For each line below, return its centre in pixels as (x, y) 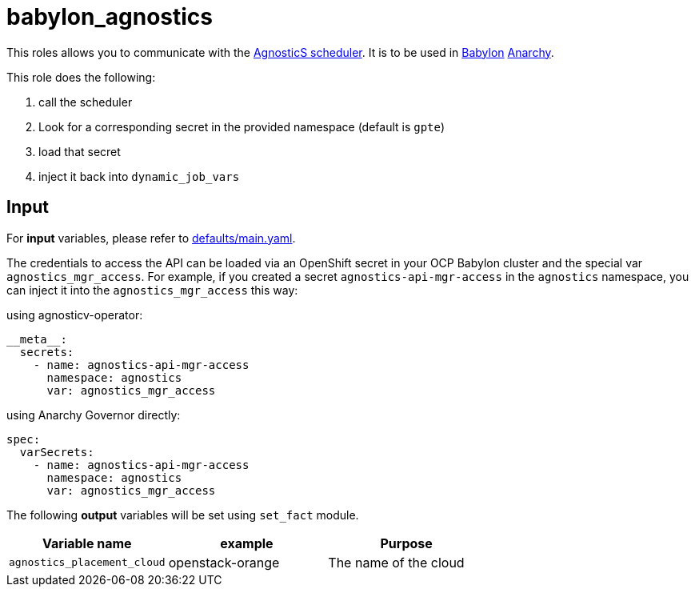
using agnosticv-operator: (75, 315)
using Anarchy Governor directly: (94, 415)
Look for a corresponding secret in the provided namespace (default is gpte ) (242, 126)
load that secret (80, 151)
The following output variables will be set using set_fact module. (183, 515)
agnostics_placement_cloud (87, 563)
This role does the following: (81, 77)
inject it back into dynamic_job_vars (139, 176)
